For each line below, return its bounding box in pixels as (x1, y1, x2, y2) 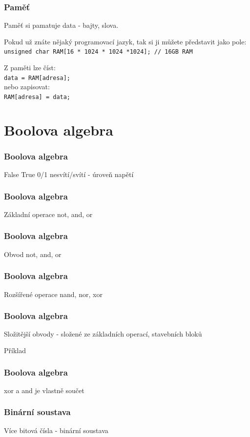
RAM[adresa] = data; (4, 93, 71, 100)
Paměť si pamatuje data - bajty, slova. (4, 20, 119, 30)
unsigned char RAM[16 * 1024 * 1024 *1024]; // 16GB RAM (4, 48, 193, 56)
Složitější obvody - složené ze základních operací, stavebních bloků (4, 329, 202, 339)
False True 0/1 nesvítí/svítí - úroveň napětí (4, 169, 134, 179)
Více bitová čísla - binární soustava (4, 425, 108, 435)
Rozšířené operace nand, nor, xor (4, 289, 103, 299)
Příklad (4, 345, 26, 355)
